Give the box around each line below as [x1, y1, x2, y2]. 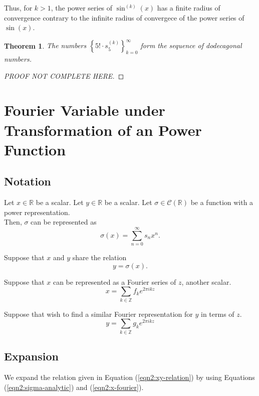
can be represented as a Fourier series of [53, 276, 176, 287]
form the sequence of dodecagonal [140, 40, 242, 51]
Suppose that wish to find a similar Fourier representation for [4, 308, 193, 319]
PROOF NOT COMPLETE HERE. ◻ [4, 70, 124, 81]
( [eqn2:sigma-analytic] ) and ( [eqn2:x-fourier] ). [4, 381, 144, 392]
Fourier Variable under [4, 100, 165, 120]
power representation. [4, 207, 70, 217]
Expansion [4, 348, 59, 364]
